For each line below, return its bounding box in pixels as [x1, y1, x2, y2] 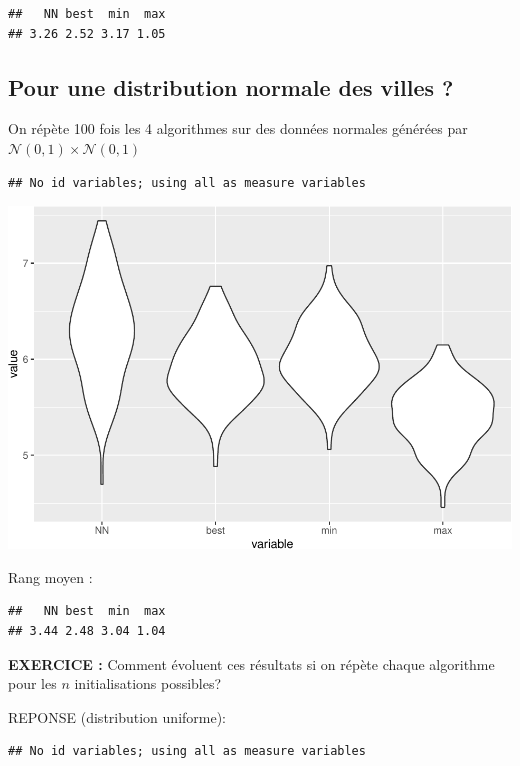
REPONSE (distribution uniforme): [8, 706, 227, 727]
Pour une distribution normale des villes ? [8, 71, 454, 102]
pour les [8, 673, 57, 694]
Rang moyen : [8, 566, 93, 587]
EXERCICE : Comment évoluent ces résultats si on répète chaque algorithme [8, 653, 495, 674]
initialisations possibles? [74, 673, 222, 694]
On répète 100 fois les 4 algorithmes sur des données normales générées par [8, 118, 468, 139]
